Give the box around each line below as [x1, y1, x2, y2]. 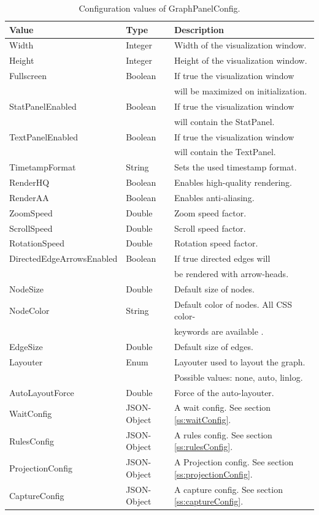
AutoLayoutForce [9, 386, 74, 399]
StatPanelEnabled [9, 99, 77, 112]
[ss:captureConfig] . [174, 495, 244, 508]
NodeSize [9, 282, 44, 295]
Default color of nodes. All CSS [174, 297, 292, 310]
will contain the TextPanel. [174, 145, 276, 158]
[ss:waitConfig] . [174, 413, 231, 426]
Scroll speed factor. [174, 221, 246, 234]
